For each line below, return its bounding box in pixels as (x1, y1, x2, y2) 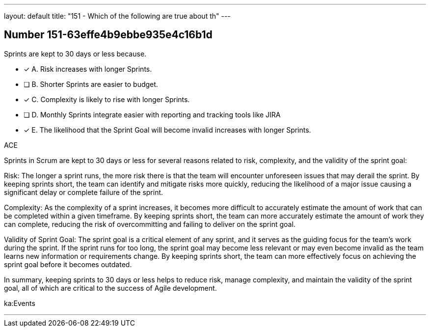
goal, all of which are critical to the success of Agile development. (4, 283, 217, 292)
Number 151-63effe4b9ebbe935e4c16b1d (4, 28, 213, 41)
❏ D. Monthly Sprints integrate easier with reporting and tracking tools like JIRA (24, 110, 281, 119)
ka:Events (4, 299, 35, 307)
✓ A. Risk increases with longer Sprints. (24, 64, 152, 73)
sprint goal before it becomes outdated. (4, 260, 132, 269)
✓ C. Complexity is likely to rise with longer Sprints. (24, 95, 190, 104)
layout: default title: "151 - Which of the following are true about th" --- (4, 12, 231, 20)
